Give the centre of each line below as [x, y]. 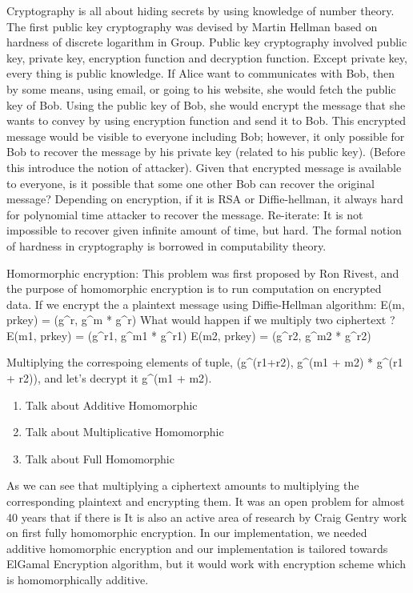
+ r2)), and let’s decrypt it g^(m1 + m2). [109, 378]
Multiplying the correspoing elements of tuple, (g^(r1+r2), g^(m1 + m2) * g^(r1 [205, 362]
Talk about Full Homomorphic [100, 458]
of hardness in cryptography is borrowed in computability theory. [166, 245]
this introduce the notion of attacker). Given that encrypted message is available [204, 167]
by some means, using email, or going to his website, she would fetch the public [201, 88]
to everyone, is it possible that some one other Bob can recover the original [190, 183]
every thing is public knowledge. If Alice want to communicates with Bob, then [200, 73]
